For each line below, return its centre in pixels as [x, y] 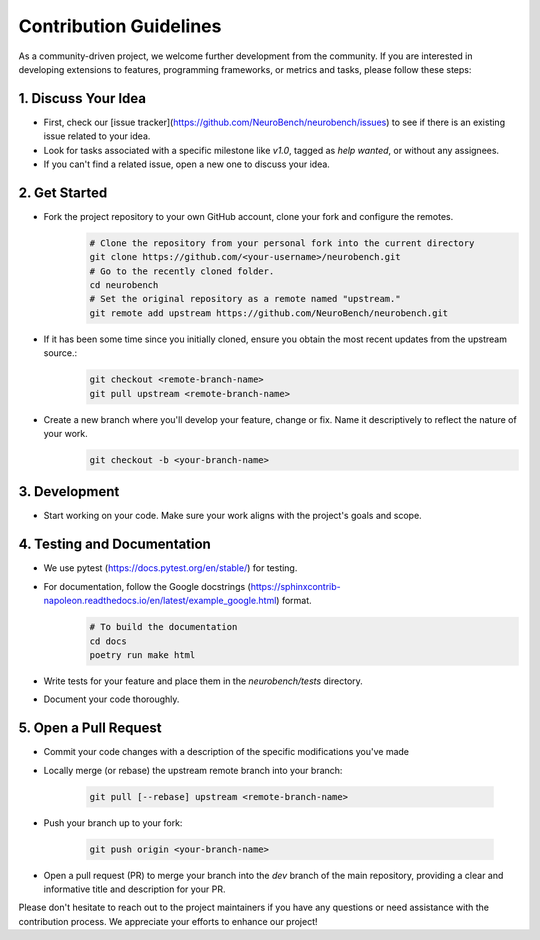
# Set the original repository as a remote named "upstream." [245, 299]
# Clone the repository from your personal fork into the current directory [282, 243]
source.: [60, 353]
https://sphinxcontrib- [295, 586]
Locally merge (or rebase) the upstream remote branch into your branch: [193, 770]
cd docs [108, 641]
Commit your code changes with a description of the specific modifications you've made [226, 752]
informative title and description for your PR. [134, 889]
